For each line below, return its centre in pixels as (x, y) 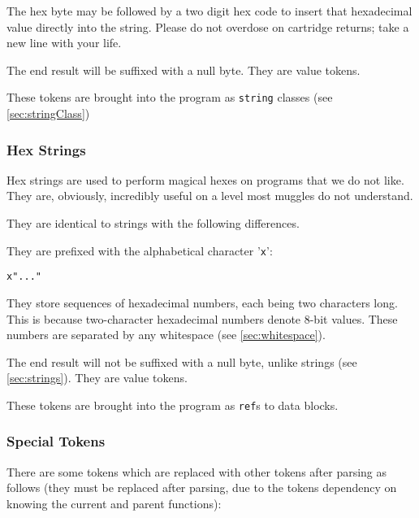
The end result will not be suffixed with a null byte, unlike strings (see (182, 361)
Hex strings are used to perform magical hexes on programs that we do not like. (205, 179)
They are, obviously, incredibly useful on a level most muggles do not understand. (210, 196)
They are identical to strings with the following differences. (153, 223)
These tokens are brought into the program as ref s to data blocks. (173, 405)
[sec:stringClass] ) (48, 113)
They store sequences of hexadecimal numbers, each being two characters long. (202, 302)
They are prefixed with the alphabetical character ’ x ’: (140, 250)
